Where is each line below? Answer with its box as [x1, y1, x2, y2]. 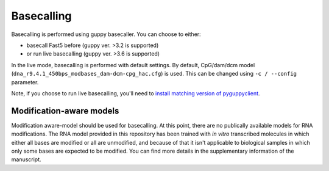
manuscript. [11, 156, 42, 163]
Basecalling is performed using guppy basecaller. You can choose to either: [11, 31, 201, 38]
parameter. [11, 78, 39, 85]
